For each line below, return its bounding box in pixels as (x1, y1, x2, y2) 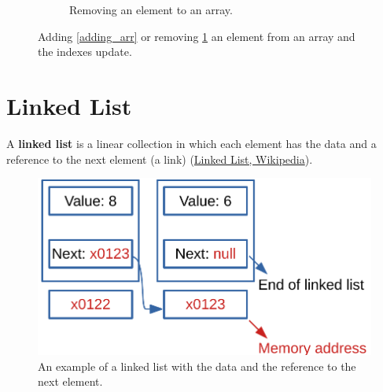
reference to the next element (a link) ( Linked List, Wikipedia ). (6, 150, 313, 167)
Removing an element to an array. (69, 2, 233, 17)
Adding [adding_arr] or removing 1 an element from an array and (38, 28, 355, 44)
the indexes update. (38, 43, 132, 60)
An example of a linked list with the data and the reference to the (38, 357, 356, 374)
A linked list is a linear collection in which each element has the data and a (6, 135, 377, 151)
